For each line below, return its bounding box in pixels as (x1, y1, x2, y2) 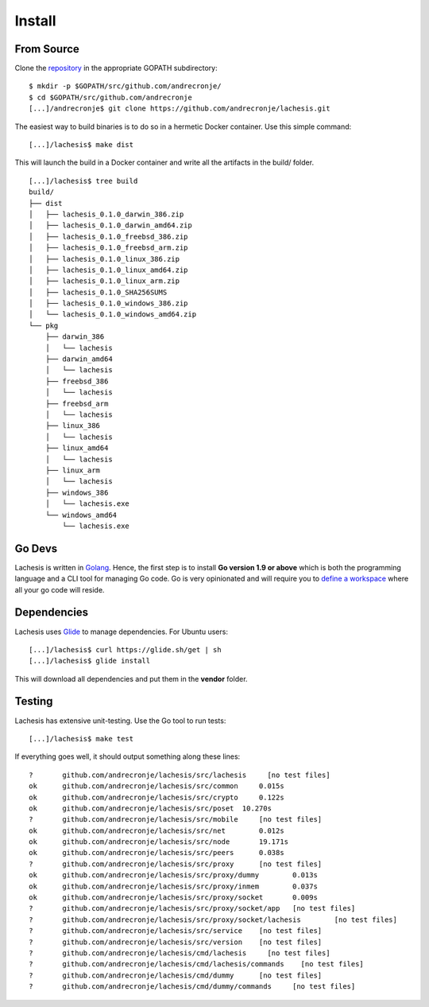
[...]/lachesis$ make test (29, 734, 134, 743)
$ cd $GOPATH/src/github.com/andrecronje (29, 92, 192, 102)
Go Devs (14, 542, 58, 555)
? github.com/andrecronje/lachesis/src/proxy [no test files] (29, 859, 323, 869)
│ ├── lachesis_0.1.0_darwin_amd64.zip (29, 221, 192, 230)
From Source (14, 42, 79, 56)
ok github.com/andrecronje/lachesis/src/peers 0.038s (29, 848, 285, 857)
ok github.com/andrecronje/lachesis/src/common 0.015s (29, 782, 285, 791)
